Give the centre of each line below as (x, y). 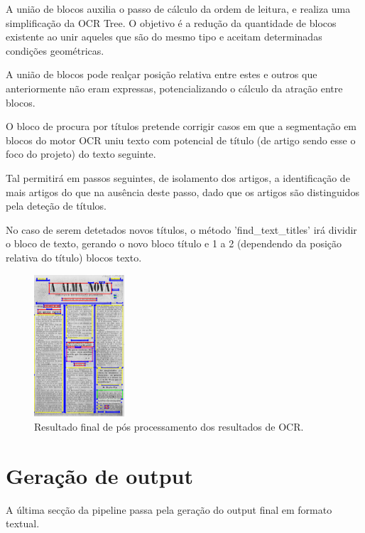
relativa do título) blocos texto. (74, 257)
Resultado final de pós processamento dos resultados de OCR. (169, 426)
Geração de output (99, 475)
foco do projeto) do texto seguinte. (81, 154)
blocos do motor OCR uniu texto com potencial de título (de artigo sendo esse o (181, 140)
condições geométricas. (55, 50)
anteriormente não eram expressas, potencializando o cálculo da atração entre (174, 88)
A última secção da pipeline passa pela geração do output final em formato (169, 509)
